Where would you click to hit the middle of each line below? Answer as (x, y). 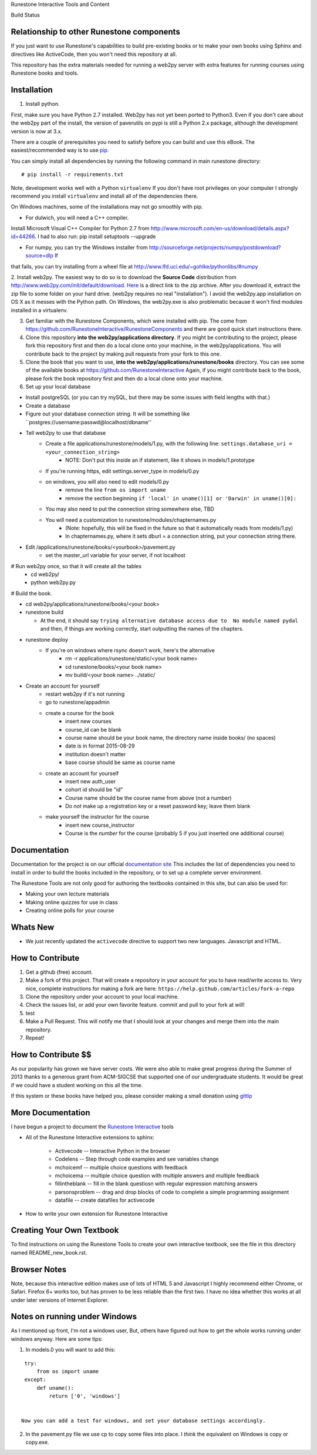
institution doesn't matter (96, 754)
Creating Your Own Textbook (65, 1230)
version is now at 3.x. (37, 131)
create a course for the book (80, 713)
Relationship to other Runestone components (95, 32)
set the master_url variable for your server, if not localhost (115, 555)
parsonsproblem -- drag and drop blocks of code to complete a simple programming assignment (172, 1192)
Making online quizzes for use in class (72, 902)
